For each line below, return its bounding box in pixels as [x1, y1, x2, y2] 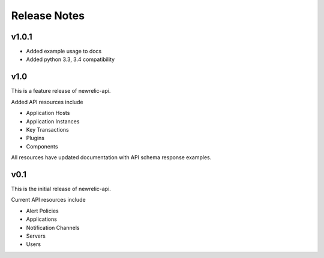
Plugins [26, 135, 45, 142]
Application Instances [26, 117, 80, 125]
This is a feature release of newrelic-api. [11, 87, 111, 95]
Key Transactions [26, 126, 69, 133]
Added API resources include [11, 98, 83, 105]
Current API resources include [11, 196, 86, 204]
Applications [26, 215, 57, 223]
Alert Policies [26, 207, 59, 214]
